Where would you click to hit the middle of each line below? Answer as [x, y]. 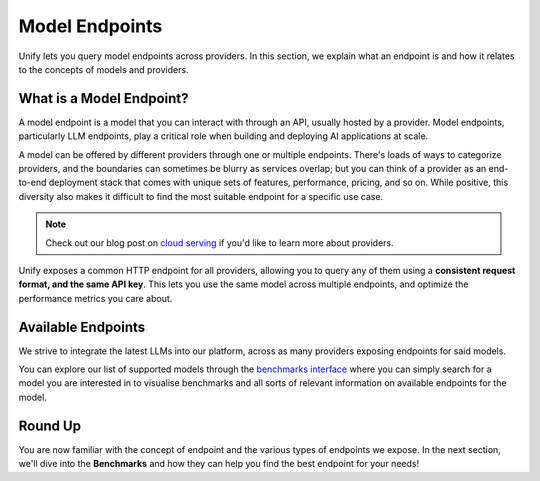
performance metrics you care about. [95, 298]
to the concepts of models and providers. [103, 69]
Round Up [50, 425]
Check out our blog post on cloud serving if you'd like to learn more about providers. [219, 242]
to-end [32, 182]
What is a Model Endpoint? [103, 98]
